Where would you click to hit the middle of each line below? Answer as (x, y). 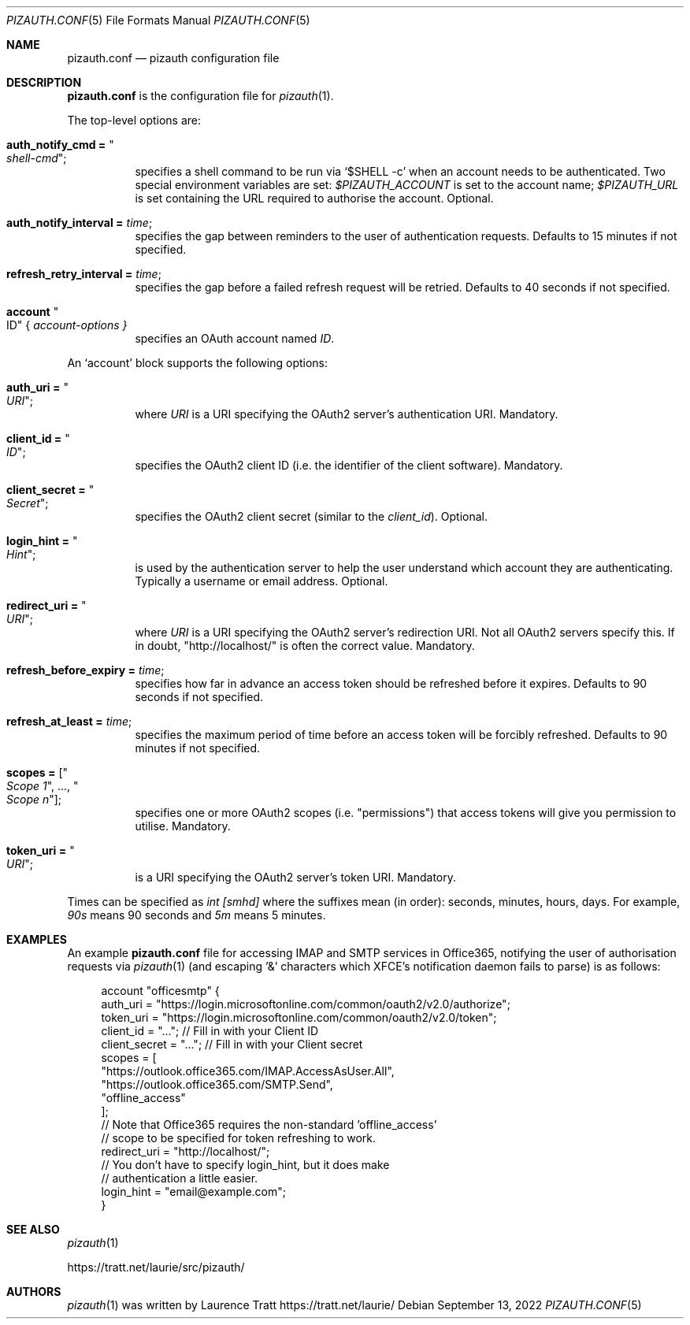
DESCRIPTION (44, 82)
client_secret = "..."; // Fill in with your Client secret (232, 1044)
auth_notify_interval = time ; (80, 223)
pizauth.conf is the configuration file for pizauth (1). (200, 96)
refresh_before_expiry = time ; (85, 670)
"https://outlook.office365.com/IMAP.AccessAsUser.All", (248, 1071)
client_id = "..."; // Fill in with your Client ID (210, 1031)
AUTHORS (34, 1292)
